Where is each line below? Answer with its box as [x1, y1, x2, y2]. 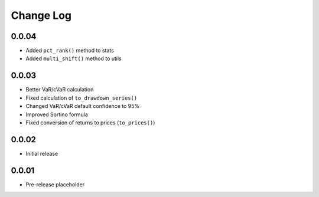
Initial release [25, 150, 58, 157]
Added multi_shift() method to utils [25, 55, 122, 62]
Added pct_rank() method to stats [25, 47, 115, 54]
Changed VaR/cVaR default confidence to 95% [25, 103, 140, 110]
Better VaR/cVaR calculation [25, 86, 94, 93]
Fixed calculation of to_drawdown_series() [25, 94, 138, 101]
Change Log [11, 9, 72, 22]
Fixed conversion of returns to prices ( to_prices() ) [25, 119, 155, 126]
